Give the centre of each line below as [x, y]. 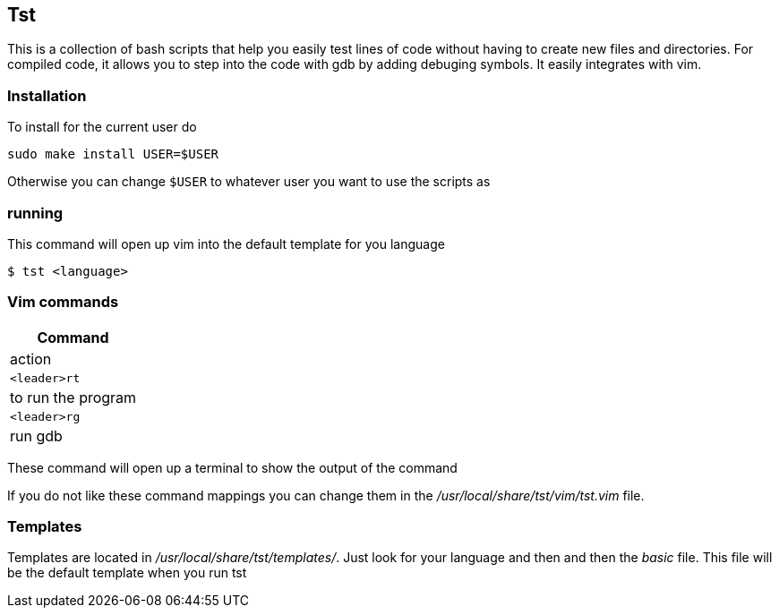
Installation [47, 95]
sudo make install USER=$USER [113, 154]
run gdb [36, 436]
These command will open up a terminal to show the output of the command [232, 467]
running [35, 213]
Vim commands [63, 302]
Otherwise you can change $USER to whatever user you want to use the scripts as [249, 182]
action [31, 359]
